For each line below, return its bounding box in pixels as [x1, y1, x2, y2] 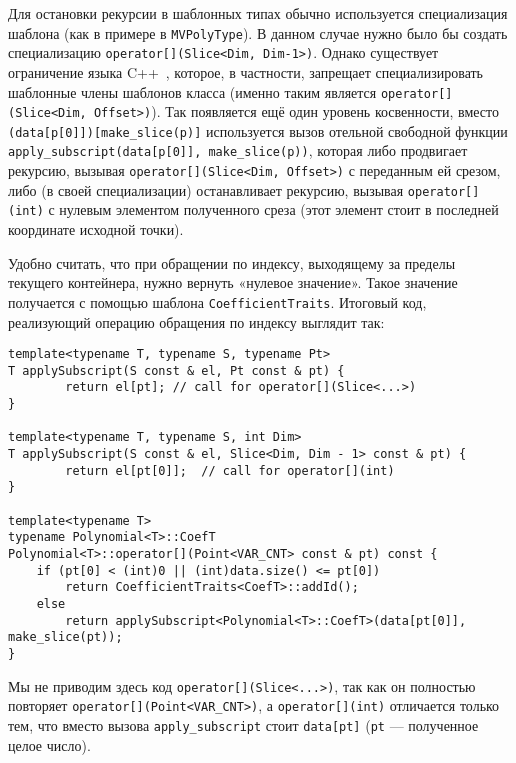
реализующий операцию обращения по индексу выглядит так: [8, 311, 385, 332]
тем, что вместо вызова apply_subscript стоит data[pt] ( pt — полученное [8, 714, 479, 735]
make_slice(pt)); [8, 630, 123, 645]
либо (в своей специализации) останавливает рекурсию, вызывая [8, 179, 404, 200]
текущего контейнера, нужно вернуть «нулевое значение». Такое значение [8, 272, 458, 293]
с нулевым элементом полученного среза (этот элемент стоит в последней [48, 199, 499, 220]
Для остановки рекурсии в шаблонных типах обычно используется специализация [8, 3, 508, 23]
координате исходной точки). [8, 219, 184, 240]
